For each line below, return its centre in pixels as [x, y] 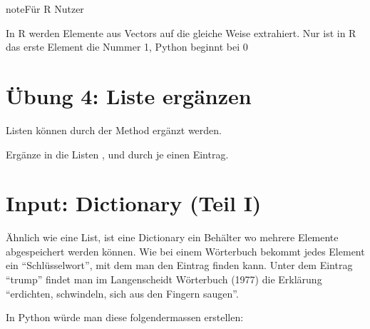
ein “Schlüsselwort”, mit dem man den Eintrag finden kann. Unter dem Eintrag [179, 265]
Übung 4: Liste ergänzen [129, 95]
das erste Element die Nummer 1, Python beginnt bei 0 [127, 47]
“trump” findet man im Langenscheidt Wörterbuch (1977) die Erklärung [164, 279]
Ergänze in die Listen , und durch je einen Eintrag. [117, 154]
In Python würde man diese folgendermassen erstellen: [125, 317]
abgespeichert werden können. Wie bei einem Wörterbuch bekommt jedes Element [185, 251]
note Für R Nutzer [45, 9]
